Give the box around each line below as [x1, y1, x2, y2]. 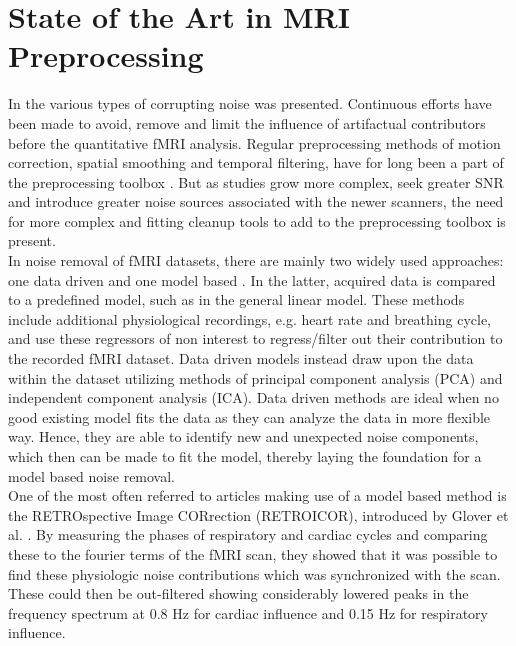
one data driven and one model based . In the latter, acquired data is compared [8, 269, 496, 290]
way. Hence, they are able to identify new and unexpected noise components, [8, 426, 479, 447]
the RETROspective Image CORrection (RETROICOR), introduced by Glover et [8, 504, 509, 525]
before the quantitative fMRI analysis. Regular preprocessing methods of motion [8, 132, 501, 153]
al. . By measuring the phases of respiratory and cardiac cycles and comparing [8, 524, 488, 545]
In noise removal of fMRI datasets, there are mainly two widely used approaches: [8, 250, 504, 271]
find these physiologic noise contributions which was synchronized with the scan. [8, 563, 501, 584]
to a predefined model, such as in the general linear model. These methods [8, 289, 465, 310]
